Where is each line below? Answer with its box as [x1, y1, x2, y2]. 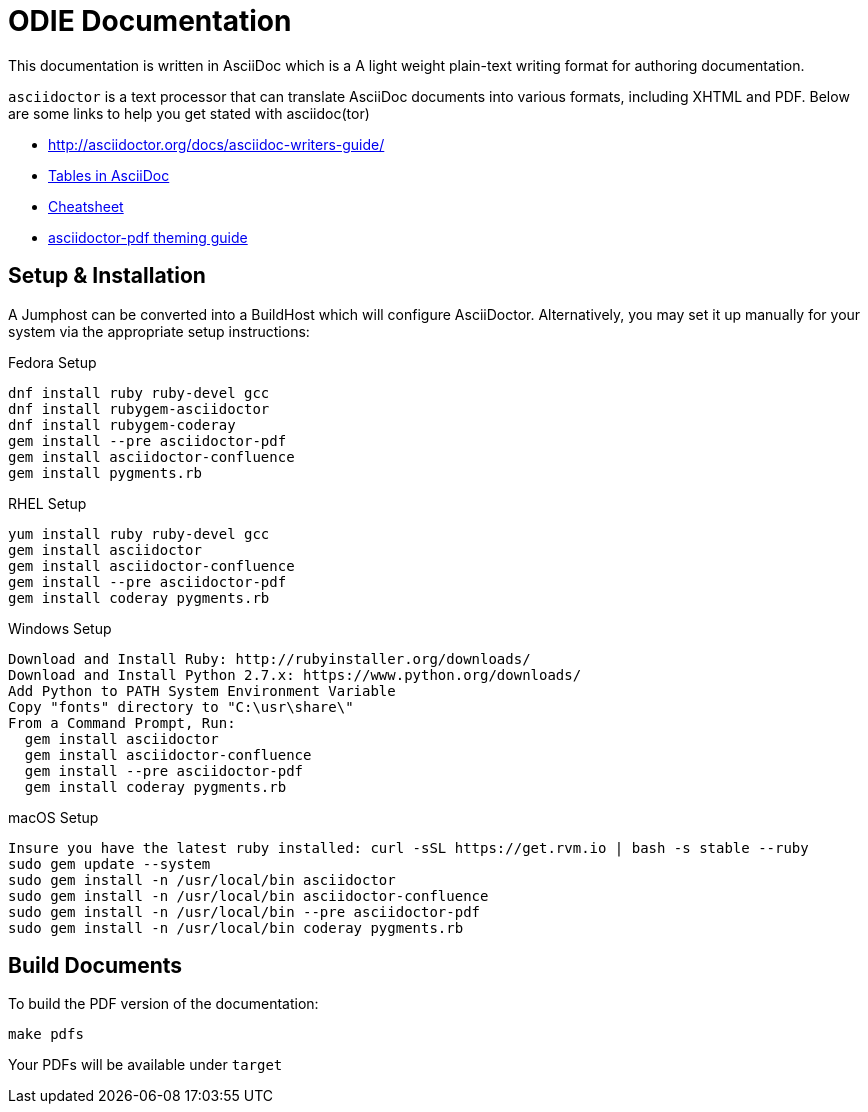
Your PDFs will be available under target [8, 1056, 283, 1074]
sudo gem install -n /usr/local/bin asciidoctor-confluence [8, 887, 489, 904]
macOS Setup [8, 808, 99, 826]
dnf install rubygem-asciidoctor [8, 400, 270, 417]
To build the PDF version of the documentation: [8, 995, 319, 1013]
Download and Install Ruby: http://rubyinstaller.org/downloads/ [8, 650, 531, 667]
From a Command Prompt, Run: [8, 714, 236, 731]
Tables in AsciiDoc [48, 166, 170, 184]
